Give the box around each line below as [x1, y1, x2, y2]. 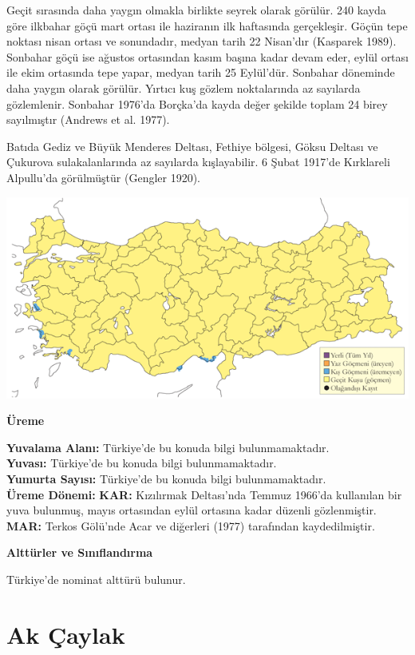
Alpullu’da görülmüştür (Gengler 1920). [6, 169, 201, 185]
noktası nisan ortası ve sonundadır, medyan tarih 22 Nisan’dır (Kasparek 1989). [6, 33, 397, 50]
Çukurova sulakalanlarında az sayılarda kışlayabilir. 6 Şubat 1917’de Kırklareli [6, 153, 390, 170]
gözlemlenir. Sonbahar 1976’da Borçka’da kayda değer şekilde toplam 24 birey [6, 95, 388, 112]
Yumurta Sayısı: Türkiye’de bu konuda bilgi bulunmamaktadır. [6, 470, 326, 486]
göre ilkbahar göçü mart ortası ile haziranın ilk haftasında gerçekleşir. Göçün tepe [6, 17, 408, 34]
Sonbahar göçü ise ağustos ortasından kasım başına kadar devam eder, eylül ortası [6, 48, 409, 65]
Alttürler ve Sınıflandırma [6, 544, 153, 561]
